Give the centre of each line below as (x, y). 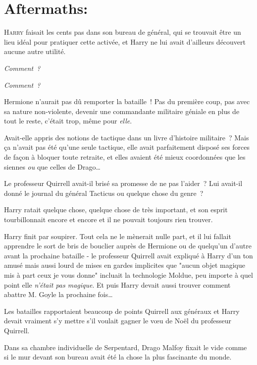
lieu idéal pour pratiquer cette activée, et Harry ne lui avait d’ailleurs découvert (125, 41)
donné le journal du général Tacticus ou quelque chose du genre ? (104, 193)
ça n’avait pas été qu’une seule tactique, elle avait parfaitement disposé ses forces (127, 147)
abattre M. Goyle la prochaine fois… (58, 294)
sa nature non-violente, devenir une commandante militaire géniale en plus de (122, 111)
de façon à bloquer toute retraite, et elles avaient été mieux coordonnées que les (125, 157)
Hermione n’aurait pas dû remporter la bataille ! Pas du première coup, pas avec (127, 101)
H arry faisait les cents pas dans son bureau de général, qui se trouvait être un (123, 32)
